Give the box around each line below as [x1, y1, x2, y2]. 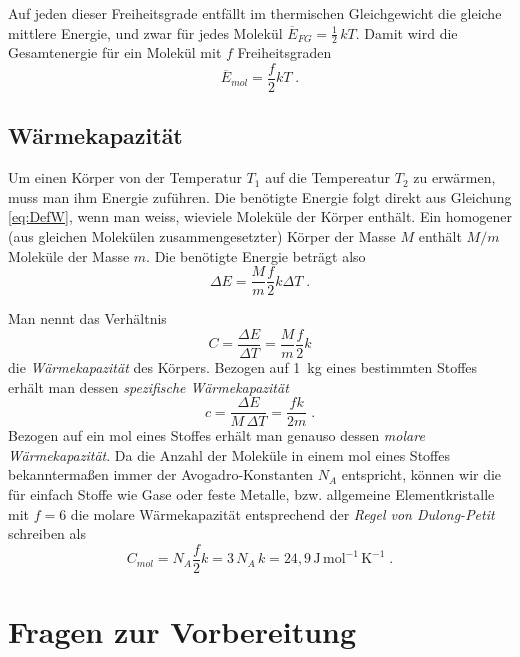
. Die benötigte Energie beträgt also [146, 245, 366, 266]
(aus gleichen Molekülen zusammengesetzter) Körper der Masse [8, 226, 396, 247]
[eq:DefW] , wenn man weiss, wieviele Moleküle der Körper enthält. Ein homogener [8, 206, 512, 227]
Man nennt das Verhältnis [8, 308, 167, 329]
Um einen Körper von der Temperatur [8, 167, 242, 188]
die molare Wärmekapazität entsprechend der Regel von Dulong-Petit [70, 503, 495, 524]
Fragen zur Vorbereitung [8, 611, 357, 652]
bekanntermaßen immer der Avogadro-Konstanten [8, 464, 314, 485]
